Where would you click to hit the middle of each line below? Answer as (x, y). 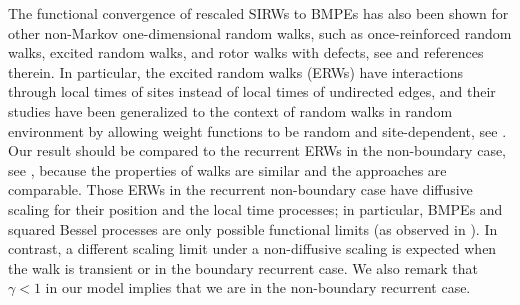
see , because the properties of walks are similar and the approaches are (227, 169)
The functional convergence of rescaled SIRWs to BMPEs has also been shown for (258, 13)
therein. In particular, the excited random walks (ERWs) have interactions (236, 71)
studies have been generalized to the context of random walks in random (230, 110)
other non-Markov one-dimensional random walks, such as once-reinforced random (260, 32)
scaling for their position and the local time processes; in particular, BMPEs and (255, 208)
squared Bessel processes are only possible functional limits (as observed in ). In (253, 228)
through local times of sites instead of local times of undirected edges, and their (252, 91)
